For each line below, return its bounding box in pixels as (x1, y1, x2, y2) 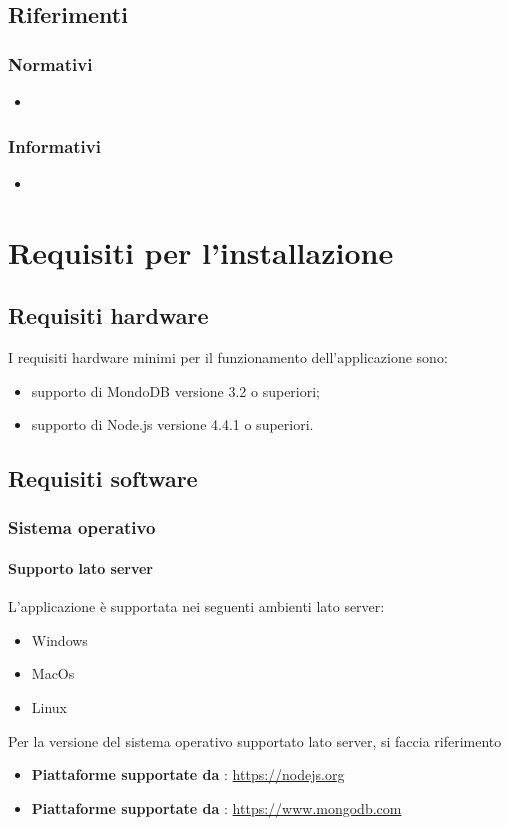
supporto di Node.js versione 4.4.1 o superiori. (31, 414, 314, 435)
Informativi (8, 133, 101, 158)
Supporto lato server (8, 557, 153, 578)
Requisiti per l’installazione (8, 231, 394, 272)
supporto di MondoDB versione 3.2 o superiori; (31, 380, 320, 401)
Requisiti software (8, 463, 198, 494)
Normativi (8, 51, 93, 76)
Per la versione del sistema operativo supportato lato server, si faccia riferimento (8, 730, 502, 751)
